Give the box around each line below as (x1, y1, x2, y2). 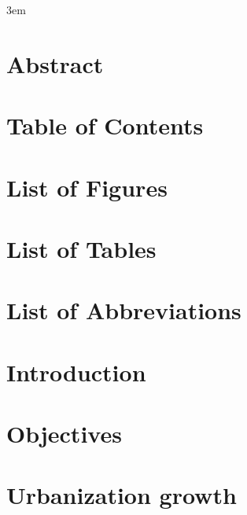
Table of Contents (6, 109, 204, 142)
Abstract (6, 47, 104, 79)
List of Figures (6, 171, 168, 203)
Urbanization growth (6, 479, 237, 511)
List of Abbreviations (6, 294, 241, 326)
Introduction (6, 355, 146, 388)
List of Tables (6, 232, 157, 264)
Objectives (6, 418, 122, 450)
